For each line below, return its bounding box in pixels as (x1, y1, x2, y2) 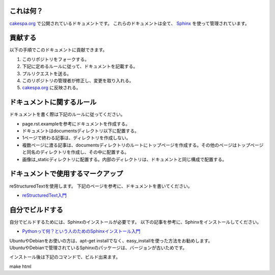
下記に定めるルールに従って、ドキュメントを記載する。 (22, 64, 138, 70)
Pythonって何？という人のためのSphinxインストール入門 (22, 228, 141, 234)
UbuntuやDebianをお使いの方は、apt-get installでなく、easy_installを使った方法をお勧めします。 (9, 237, 213, 243)
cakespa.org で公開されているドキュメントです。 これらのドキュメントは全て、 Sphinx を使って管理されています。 (9, 20, 250, 26)
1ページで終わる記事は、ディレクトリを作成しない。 (22, 135, 131, 141)
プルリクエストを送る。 (22, 70, 71, 76)
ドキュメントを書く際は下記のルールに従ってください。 (9, 111, 125, 117)
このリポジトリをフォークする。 (22, 56, 89, 62)
